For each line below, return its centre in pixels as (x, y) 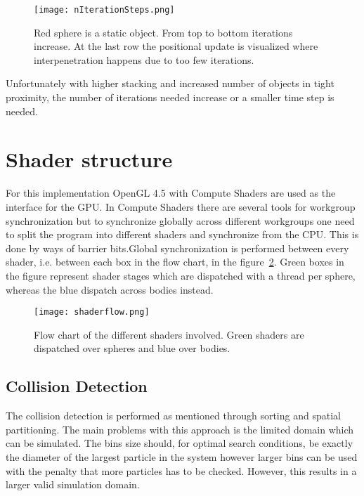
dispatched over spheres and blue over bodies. (132, 348)
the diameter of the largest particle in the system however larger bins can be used (182, 456)
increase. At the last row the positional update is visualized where (176, 46)
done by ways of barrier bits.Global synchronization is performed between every (177, 248)
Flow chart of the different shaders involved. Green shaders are (169, 334)
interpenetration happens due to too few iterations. (144, 59)
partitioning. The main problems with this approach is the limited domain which (180, 429)
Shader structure (89, 159)
